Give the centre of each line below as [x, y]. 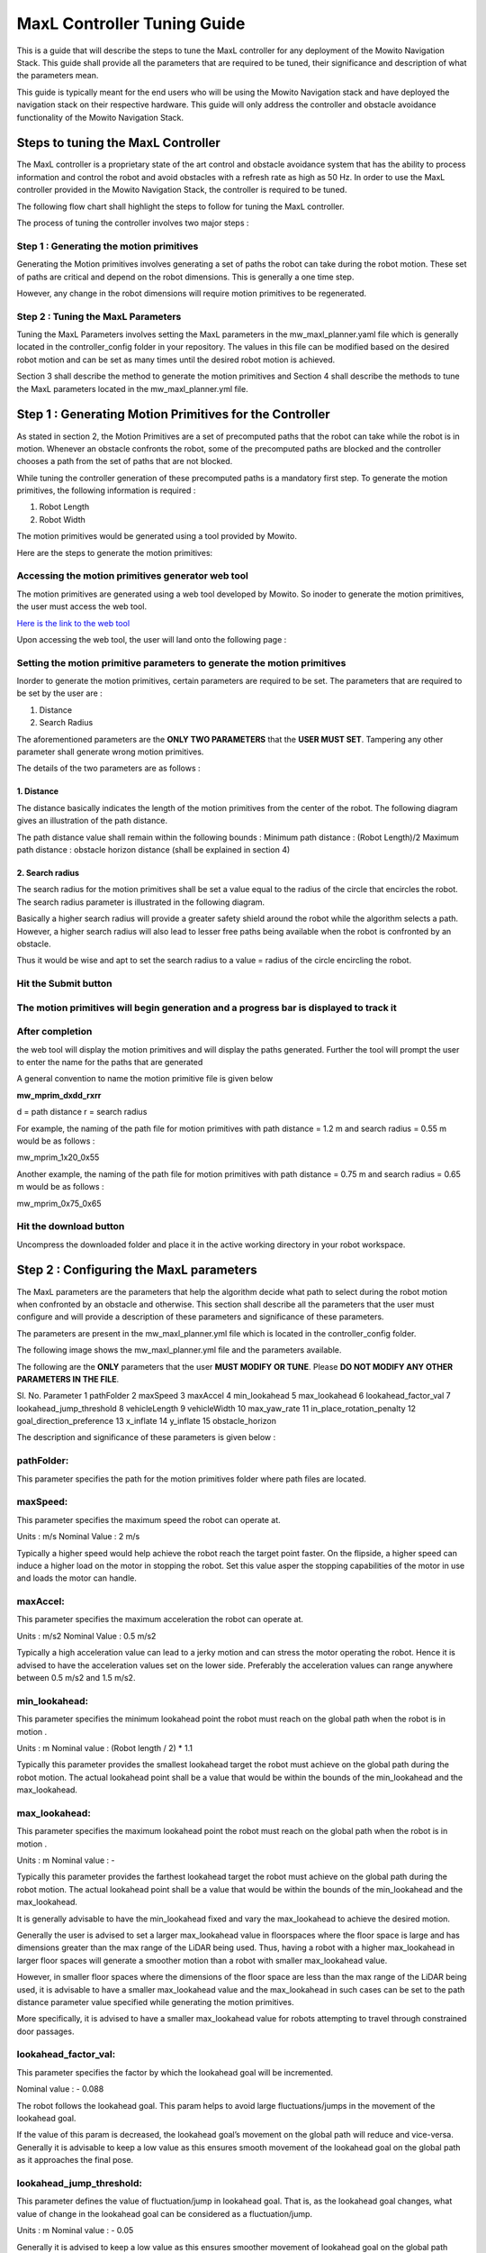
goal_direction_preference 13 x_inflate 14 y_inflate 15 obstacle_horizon [146, 1421]
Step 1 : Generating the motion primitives [108, 246]
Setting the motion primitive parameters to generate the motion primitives [181, 662]
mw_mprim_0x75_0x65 [59, 1203]
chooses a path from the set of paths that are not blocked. [125, 461]
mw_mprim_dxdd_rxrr [59, 1095]
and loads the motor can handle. [76, 1578]
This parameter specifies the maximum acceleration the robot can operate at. [160, 1619]
